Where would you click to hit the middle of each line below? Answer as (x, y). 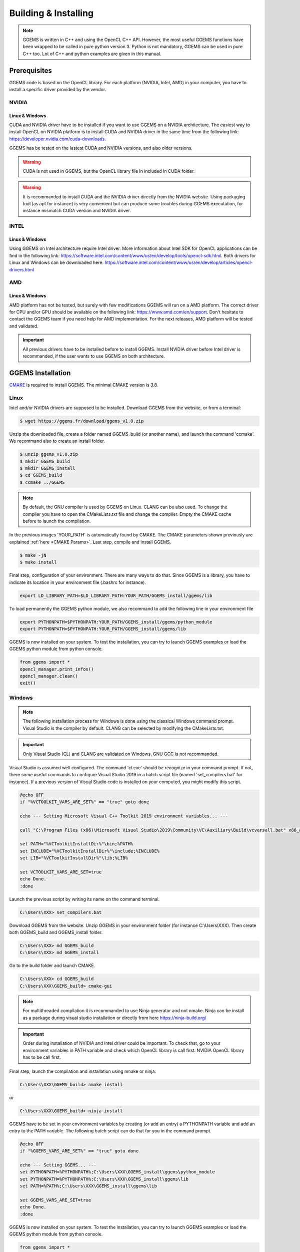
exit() (28, 683)
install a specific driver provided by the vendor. (58, 90)
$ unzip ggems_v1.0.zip (49, 454)
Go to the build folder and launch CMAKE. (52, 966)
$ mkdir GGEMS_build (45, 461)
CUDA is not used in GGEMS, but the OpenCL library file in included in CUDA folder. (109, 171)
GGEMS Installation (40, 373)
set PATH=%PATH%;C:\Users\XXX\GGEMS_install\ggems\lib (88, 1186)
